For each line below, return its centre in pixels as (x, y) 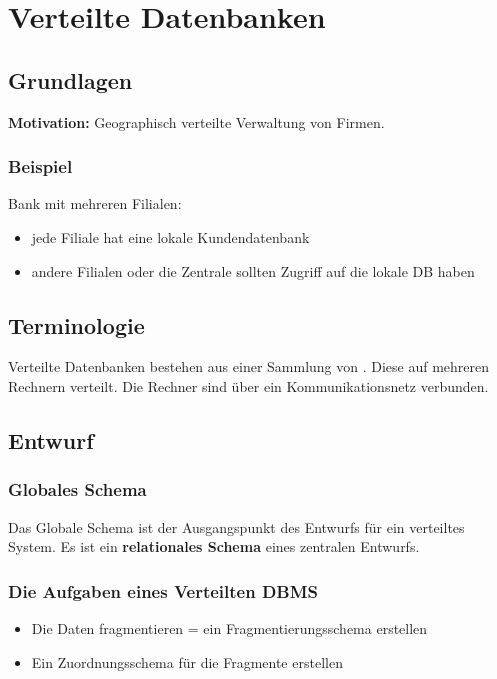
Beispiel (40, 166)
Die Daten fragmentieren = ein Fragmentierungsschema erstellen (229, 627)
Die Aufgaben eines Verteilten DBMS (163, 590)
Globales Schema (77, 489)
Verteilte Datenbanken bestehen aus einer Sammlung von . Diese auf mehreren (249, 366)
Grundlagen (70, 79)
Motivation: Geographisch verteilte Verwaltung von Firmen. (196, 121)
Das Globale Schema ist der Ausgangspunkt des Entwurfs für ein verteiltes (236, 526)
